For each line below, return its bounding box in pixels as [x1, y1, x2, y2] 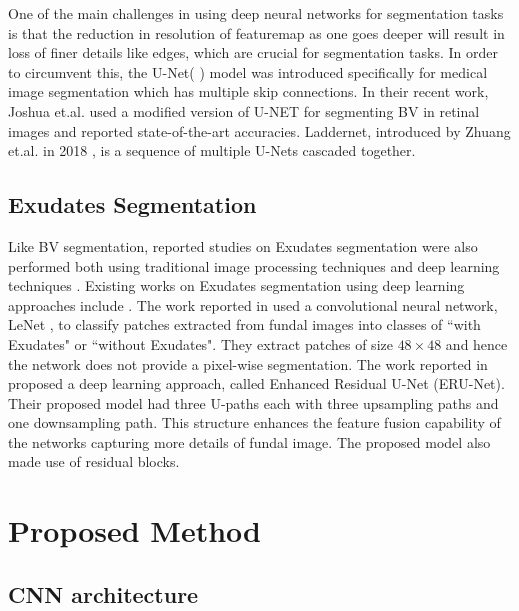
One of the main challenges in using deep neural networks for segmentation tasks [8, 3, 504, 23]
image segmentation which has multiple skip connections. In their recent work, [8, 81, 489, 102]
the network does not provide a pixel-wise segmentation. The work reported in [8, 353, 488, 374]
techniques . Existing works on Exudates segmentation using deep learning [8, 275, 465, 296]
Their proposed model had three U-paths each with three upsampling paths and [8, 392, 499, 413]
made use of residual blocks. [8, 451, 180, 472]
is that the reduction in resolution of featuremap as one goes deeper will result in [8, 22, 505, 43]
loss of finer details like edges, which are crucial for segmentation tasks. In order [8, 42, 498, 63]
